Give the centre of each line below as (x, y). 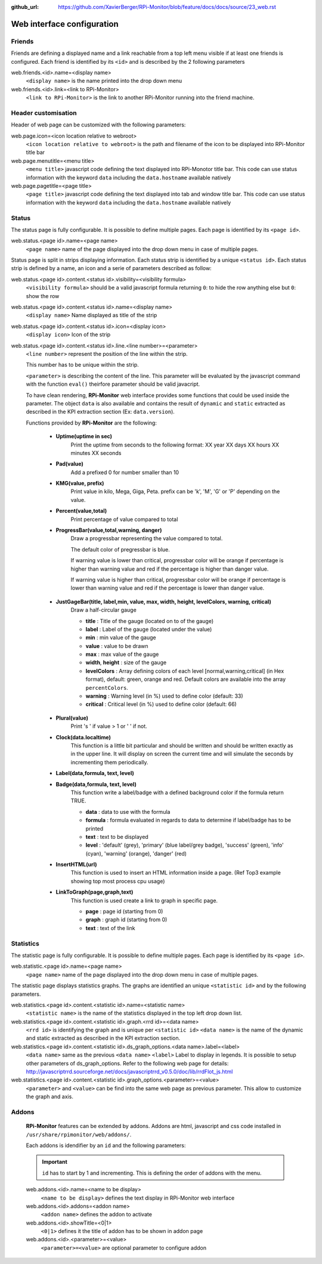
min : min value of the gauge (121, 637)
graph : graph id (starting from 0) (126, 920)
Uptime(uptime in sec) (84, 436)
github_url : (25, 7)
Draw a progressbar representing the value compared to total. (147, 538)
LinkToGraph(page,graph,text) (95, 892)
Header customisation (44, 113)
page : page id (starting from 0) (124, 912)
